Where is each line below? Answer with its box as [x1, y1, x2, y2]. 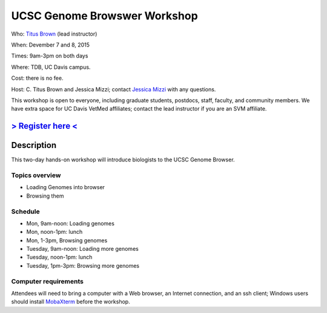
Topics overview [11, 171, 61, 179]
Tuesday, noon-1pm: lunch [26, 254, 93, 261]
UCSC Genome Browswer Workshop [11, 9, 198, 22]
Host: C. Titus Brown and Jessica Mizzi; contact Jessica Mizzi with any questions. [11, 85, 216, 93]
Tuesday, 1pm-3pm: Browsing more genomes [26, 262, 139, 269]
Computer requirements [11, 277, 84, 285]
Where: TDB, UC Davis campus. [11, 63, 91, 71]
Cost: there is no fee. [11, 74, 64, 82]
